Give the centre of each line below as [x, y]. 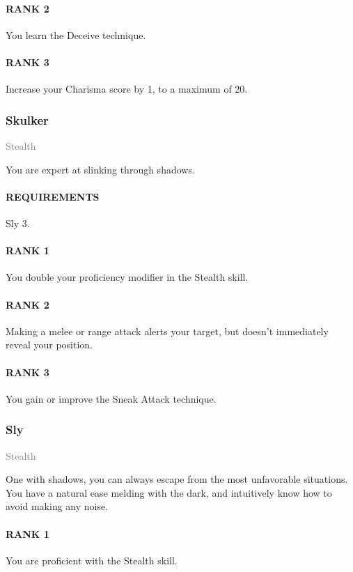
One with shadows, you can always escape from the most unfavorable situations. [177, 479]
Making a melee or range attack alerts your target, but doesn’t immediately [167, 331]
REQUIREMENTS [53, 196]
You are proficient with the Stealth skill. [92, 560]
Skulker [27, 119]
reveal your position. [49, 345]
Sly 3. [18, 223]
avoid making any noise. [57, 506]
